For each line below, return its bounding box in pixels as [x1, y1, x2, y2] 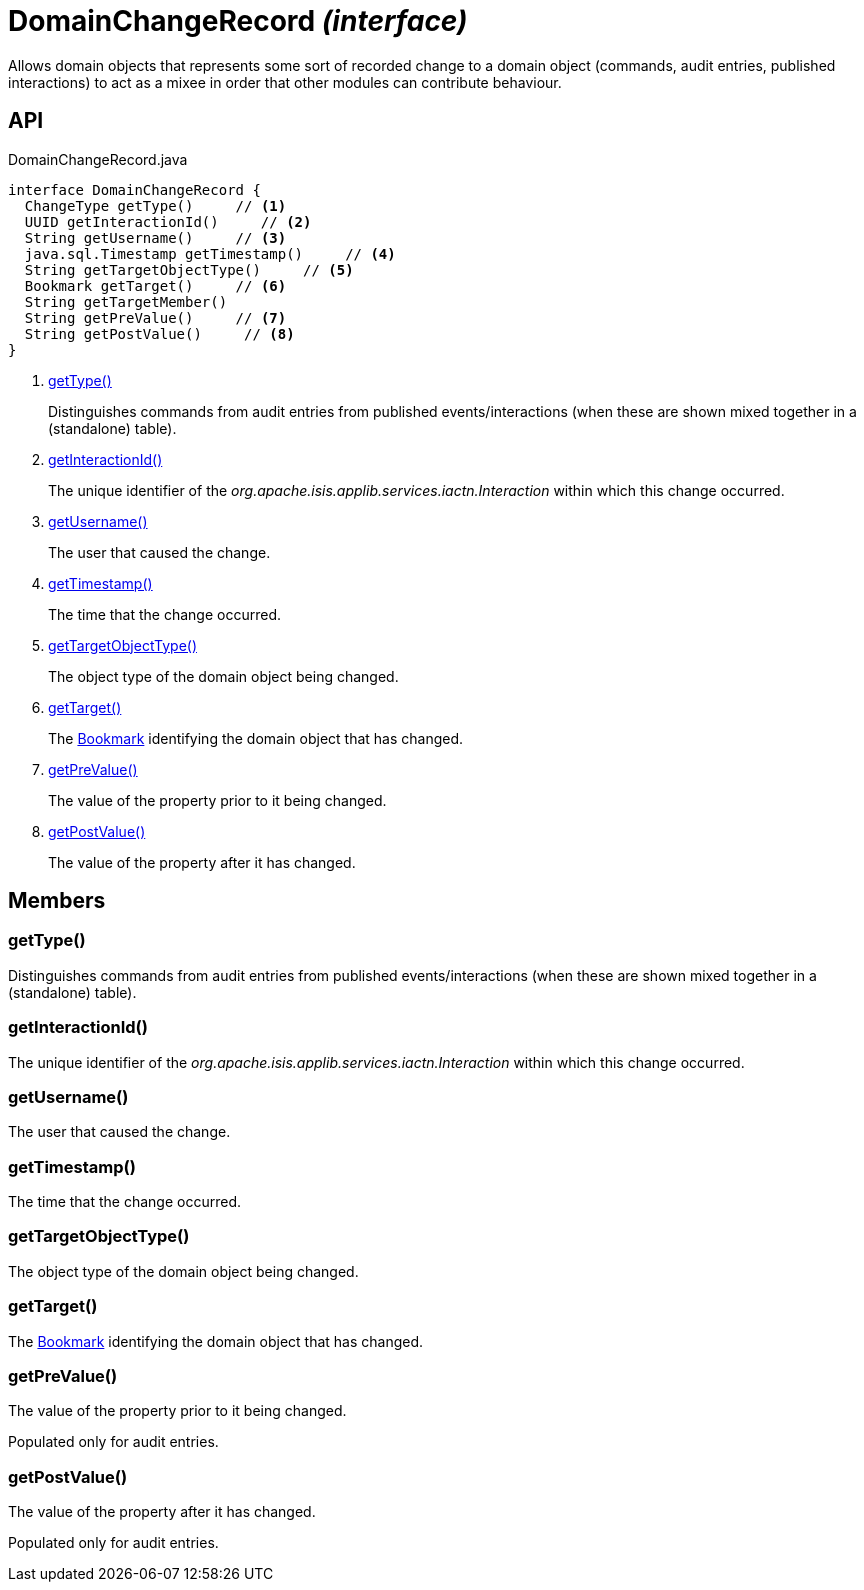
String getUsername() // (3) [24, 229, 287, 246]
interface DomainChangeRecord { [8, 181, 261, 198]
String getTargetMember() [24, 293, 228, 310]
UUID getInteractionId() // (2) [24, 213, 312, 230]
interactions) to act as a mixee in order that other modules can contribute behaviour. [8, 73, 562, 91]
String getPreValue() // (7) [24, 309, 287, 326]
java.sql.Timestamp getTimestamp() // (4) [24, 245, 396, 262]
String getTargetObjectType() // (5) [24, 261, 354, 278]
